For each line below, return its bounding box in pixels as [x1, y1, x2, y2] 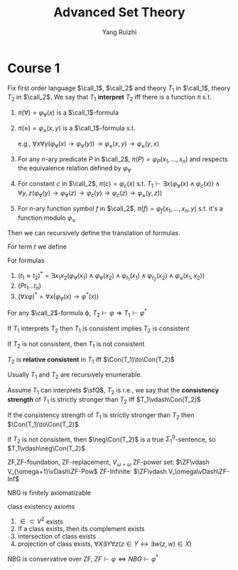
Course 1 [7, 60, 60, 76]
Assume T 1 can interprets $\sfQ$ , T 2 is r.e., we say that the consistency [7, 386, 219, 396]
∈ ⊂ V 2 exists [20, 516, 64, 526]
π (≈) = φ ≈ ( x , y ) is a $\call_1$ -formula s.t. [17, 124, 136, 134]
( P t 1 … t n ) [17, 281, 41, 292]
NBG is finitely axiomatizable [7, 488, 92, 497]
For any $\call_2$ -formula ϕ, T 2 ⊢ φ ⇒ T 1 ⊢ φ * [7, 307, 147, 318]
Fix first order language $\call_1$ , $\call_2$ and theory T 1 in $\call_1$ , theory [7, 83, 231, 94]
